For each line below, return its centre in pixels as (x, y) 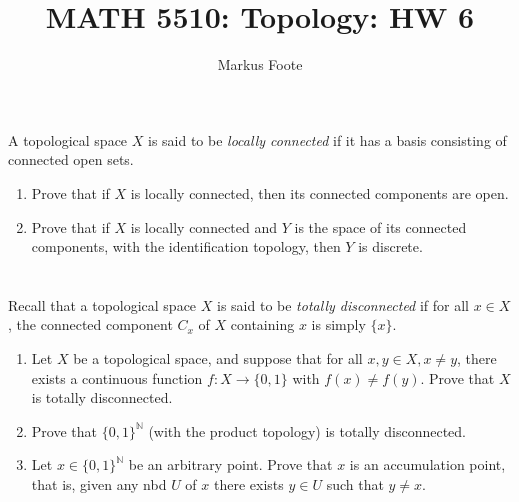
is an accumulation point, (427, 464)
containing (262, 324)
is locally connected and (204, 226)
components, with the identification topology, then (186, 246)
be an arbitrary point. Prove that (230, 464)
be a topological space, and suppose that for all (218, 358)
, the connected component (90, 324)
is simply (338, 324)
